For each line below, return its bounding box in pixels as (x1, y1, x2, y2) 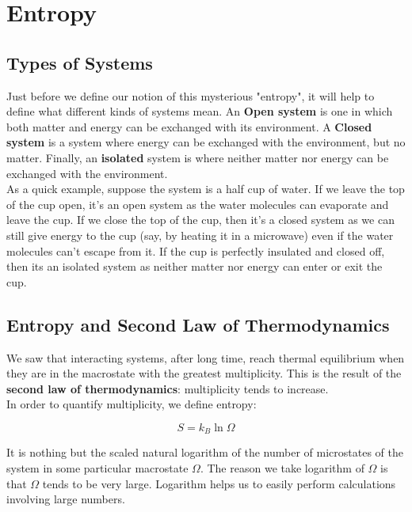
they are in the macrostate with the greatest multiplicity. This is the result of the (6, 365, 402, 381)
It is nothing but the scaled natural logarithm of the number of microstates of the (6, 444, 403, 461)
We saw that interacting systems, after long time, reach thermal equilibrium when (6, 349, 405, 366)
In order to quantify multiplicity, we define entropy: (6, 396, 257, 412)
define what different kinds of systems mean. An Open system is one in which (6, 103, 393, 119)
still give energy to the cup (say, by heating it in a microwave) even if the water (6, 226, 394, 243)
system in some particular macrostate (6, 459, 189, 476)
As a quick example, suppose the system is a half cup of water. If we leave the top (6, 180, 405, 197)
